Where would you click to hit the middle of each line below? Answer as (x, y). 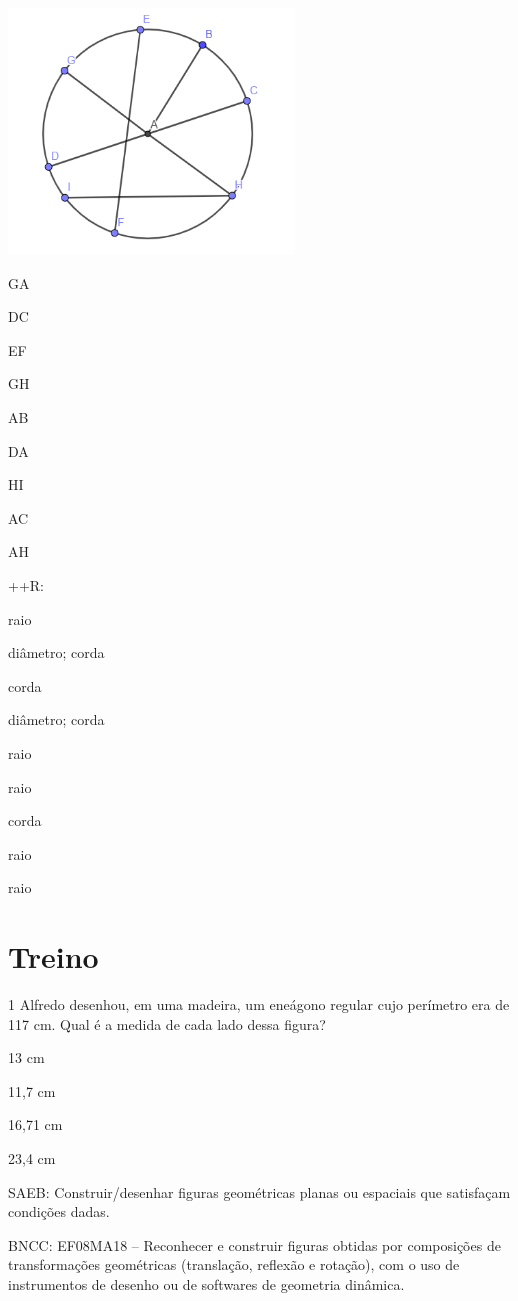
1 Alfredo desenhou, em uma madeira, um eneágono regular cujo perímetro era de (259, 1004)
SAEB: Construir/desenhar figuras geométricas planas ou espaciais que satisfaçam (259, 1191)
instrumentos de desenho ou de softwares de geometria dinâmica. (206, 1283)
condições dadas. (59, 1211)
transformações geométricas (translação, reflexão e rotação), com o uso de (234, 1264)
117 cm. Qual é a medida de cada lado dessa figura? (167, 1023)
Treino (53, 956)
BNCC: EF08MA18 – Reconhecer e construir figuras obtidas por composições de (254, 1244)
